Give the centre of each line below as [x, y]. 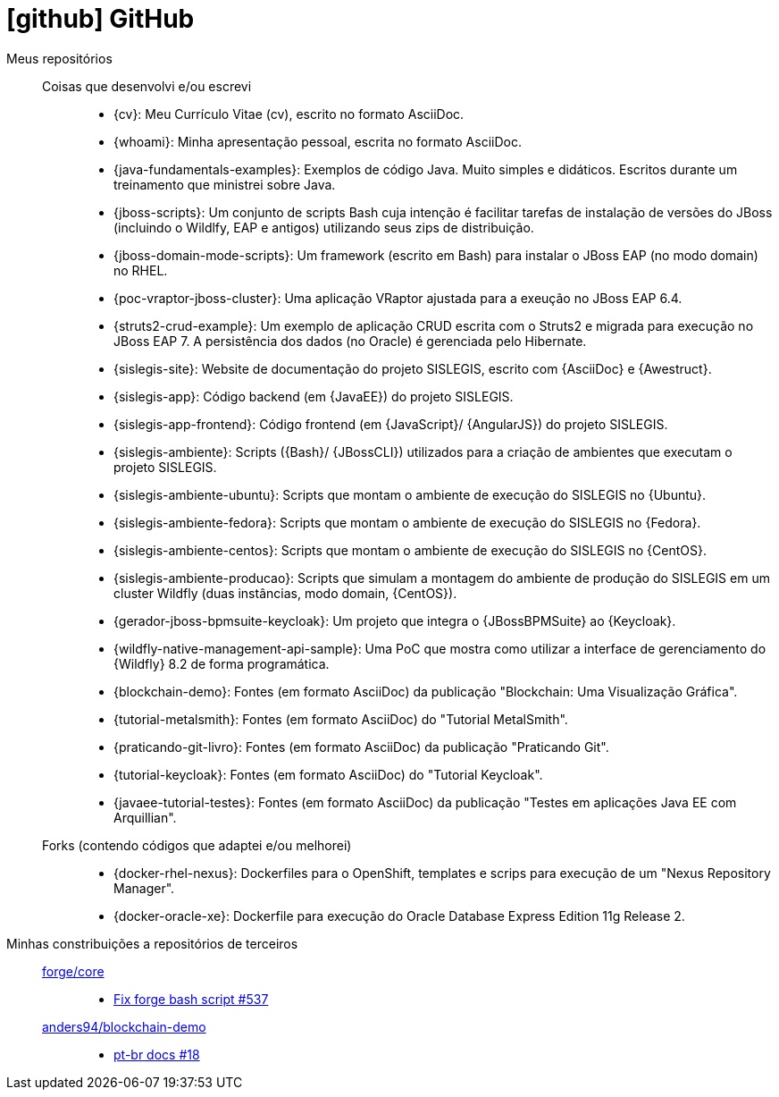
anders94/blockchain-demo [124, 1026]
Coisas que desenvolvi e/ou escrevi [147, 86]
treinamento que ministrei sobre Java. [225, 184]
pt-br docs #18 [157, 1054]
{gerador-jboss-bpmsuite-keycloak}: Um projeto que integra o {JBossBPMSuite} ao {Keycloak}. [395, 620]
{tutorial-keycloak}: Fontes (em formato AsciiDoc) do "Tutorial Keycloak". [328, 774]
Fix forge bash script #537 [191, 999]
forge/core [73, 971]
